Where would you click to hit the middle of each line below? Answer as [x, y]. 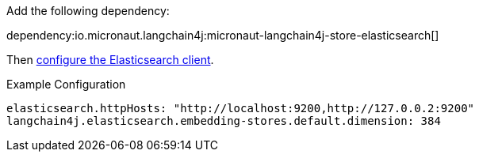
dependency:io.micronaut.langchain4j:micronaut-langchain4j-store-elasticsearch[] [223, 35]
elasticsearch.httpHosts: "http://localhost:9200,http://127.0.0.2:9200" [241, 108]
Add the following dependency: [88, 11]
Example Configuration [66, 84]
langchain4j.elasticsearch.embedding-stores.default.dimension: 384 [224, 121]
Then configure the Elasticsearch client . [110, 60]
